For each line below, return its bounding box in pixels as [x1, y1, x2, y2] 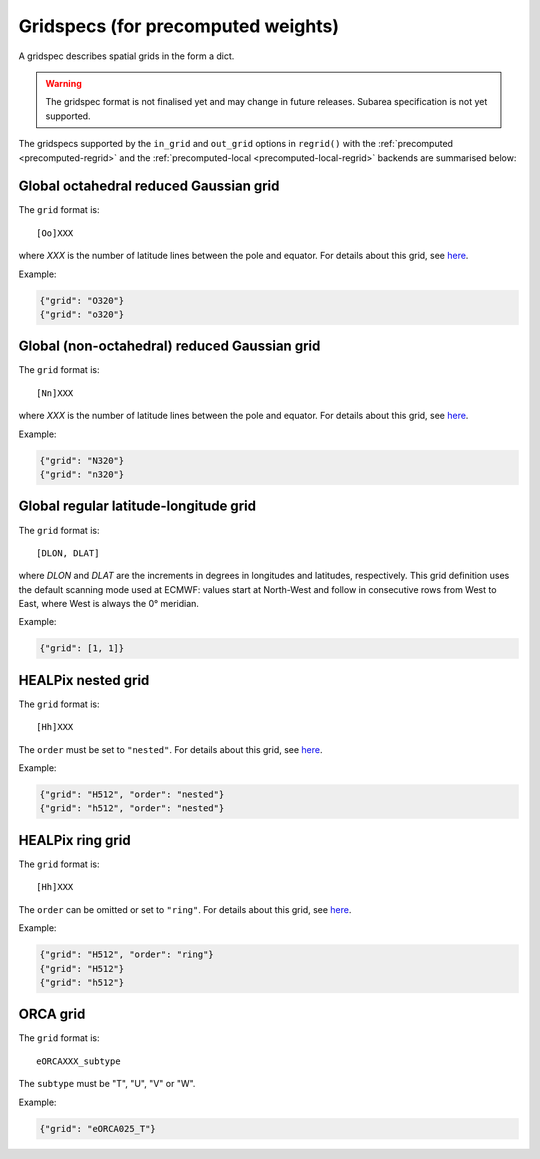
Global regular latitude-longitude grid [18, 498, 257, 515]
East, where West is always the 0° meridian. [18, 598, 200, 610]
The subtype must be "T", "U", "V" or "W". [18, 1078, 196, 1090]
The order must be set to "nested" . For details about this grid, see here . [18, 743, 324, 755]
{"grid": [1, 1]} [39, 643, 125, 654]
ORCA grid [18, 1006, 86, 1023]
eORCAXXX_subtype [36, 1055, 121, 1067]
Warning [45, 77, 82, 89]
